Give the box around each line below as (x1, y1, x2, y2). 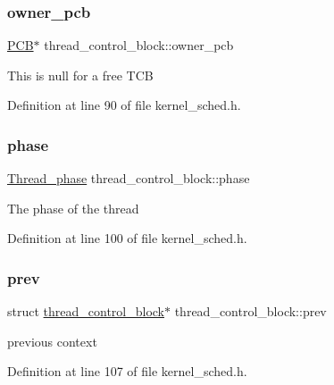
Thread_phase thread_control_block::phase (7, 169, 250, 188)
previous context (7, 331, 97, 350)
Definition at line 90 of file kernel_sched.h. (7, 96, 241, 114)
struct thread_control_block (7, 302, 164, 321)
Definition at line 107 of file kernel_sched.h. (7, 362, 247, 381)
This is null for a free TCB (7, 65, 154, 84)
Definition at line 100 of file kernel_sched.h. (7, 229, 247, 247)
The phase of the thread (7, 198, 139, 217)
